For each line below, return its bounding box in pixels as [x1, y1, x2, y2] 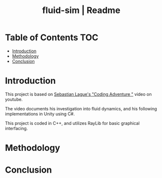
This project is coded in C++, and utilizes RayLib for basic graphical [5, 120, 140, 126]
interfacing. [5, 125, 28, 131]
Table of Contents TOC [5, 32, 99, 43]
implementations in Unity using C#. [5, 111, 75, 117]
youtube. [5, 96, 23, 102]
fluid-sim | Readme [42, 5, 121, 16]
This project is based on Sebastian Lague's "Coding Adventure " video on [5, 91, 152, 97]
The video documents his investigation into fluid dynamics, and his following [5, 105, 157, 111]
